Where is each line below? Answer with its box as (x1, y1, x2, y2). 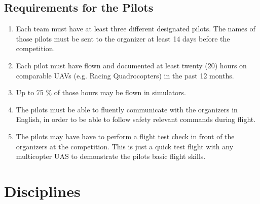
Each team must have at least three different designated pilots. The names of (16, 23, 255, 34)
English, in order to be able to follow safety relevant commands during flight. (16, 114, 256, 125)
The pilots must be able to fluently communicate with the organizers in (16, 104, 238, 114)
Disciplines (4, 180, 81, 201)
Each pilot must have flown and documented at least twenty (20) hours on (16, 60, 247, 70)
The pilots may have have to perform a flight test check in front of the (16, 131, 235, 141)
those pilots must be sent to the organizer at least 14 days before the (16, 33, 230, 44)
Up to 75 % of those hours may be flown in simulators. (16, 87, 186, 98)
